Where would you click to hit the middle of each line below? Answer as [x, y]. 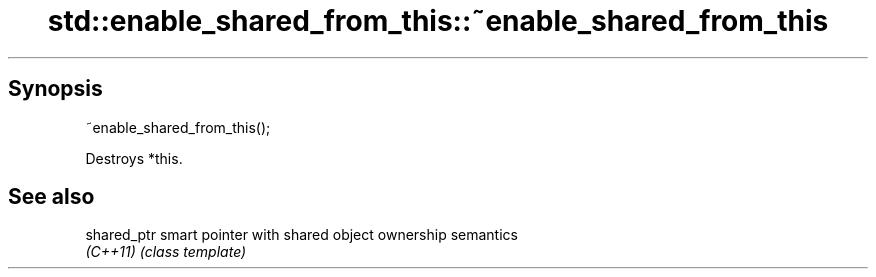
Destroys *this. [134, 158]
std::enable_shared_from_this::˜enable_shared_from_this [438, 21]
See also [51, 197]
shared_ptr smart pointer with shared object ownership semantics [301, 235]
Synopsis [55, 89]
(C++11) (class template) [166, 252]
